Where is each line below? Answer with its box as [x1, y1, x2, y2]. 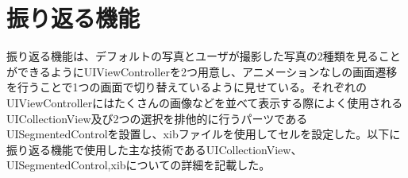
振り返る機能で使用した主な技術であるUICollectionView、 [6, 141, 302, 157]
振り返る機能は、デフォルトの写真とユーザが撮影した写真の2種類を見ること [6, 48, 401, 64]
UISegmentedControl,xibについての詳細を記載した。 [6, 157, 271, 173]
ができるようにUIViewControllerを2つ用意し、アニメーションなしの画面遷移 [6, 63, 398, 79]
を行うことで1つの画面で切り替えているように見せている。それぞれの [6, 79, 367, 95]
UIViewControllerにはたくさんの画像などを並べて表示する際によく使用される [6, 94, 403, 110]
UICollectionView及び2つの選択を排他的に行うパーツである [6, 110, 308, 126]
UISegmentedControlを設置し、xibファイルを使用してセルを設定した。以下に [6, 126, 401, 142]
